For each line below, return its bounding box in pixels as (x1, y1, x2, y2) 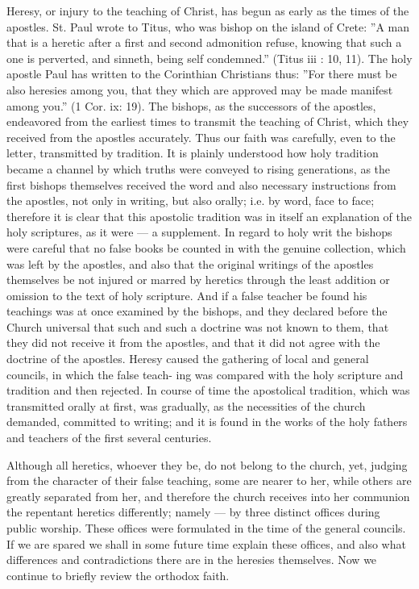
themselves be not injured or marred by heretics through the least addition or (6, 271, 390, 288)
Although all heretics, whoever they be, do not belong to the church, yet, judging (6, 456, 408, 473)
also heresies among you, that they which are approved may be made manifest (6, 81, 393, 98)
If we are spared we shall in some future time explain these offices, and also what (6, 535, 406, 552)
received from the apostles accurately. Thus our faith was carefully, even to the (6, 128, 396, 145)
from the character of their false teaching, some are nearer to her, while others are (6, 472, 412, 489)
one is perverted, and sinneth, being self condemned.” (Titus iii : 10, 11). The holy (6, 49, 413, 66)
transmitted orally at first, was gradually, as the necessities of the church (6, 397, 366, 414)
